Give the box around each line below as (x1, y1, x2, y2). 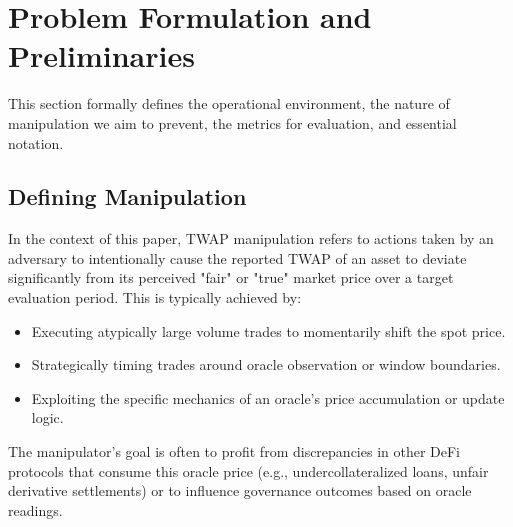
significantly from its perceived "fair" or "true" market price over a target (8, 267, 454, 288)
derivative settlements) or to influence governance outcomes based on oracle (8, 480, 472, 501)
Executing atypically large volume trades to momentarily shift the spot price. (31, 320, 506, 341)
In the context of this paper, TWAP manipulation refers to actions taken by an (8, 228, 494, 249)
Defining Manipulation (8, 181, 247, 212)
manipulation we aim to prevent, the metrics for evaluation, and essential (8, 112, 457, 133)
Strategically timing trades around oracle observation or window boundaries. (31, 354, 501, 375)
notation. (8, 132, 64, 153)
